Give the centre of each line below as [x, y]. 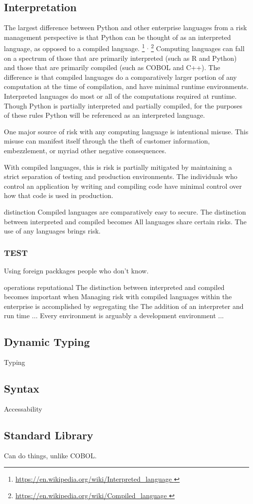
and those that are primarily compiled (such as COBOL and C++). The [112, 67]
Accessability [23, 408]
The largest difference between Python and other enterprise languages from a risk [126, 27]
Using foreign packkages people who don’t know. [76, 270]
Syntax [22, 388]
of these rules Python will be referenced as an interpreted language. [105, 115]
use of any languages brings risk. [52, 231]
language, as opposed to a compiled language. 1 [74, 48]
